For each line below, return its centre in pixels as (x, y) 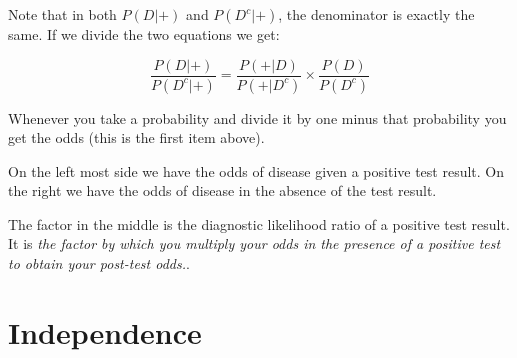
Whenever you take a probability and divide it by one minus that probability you (257, 117)
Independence (105, 331)
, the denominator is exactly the (376, 14)
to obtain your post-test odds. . (99, 263)
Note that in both (62, 14)
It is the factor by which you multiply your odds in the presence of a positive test (254, 243)
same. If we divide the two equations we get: (144, 34)
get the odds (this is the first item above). (136, 137)
